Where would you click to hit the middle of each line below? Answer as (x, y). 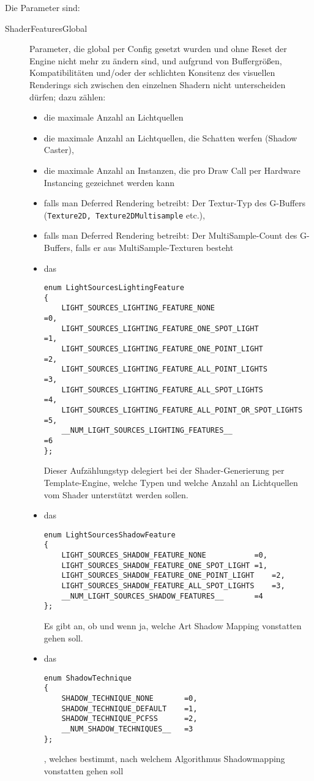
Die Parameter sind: (43, 7)
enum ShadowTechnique (88, 678)
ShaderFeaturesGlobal (46, 28)
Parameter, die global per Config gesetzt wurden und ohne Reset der (158, 49)
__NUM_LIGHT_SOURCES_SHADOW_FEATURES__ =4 (162, 596)
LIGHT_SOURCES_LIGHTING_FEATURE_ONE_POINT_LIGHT (162, 349)
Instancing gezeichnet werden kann (109, 182)
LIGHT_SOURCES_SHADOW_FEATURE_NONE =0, (164, 555)
